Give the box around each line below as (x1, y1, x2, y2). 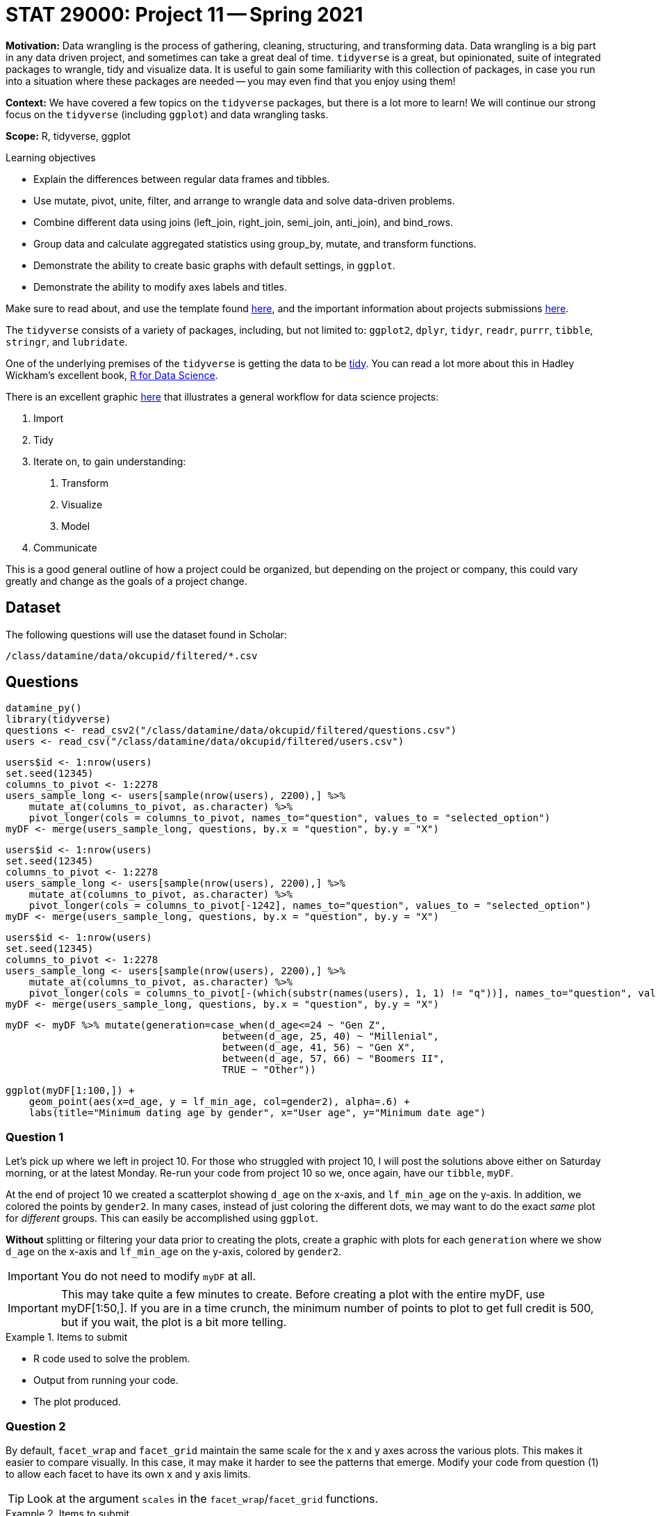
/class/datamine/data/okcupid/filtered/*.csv (6, 650, 258, 661)
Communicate (33, 541, 97, 554)
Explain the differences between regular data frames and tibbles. (33, 172, 330, 185)
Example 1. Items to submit (6, 1331, 128, 1344)
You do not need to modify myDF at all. (60, 1269, 256, 1284)
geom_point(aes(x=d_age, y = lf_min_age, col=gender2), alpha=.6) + (28, 1096, 410, 1108)
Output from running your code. (33, 1374, 179, 1387)
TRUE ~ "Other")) (222, 1064, 316, 1076)
